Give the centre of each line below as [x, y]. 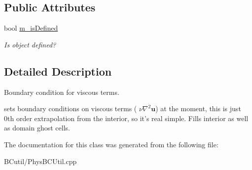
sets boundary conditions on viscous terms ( [71, 108]
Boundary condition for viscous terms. [62, 92]
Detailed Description [58, 71]
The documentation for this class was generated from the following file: [111, 144]
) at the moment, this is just [198, 108]
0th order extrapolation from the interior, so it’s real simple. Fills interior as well [126, 118]
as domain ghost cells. [37, 128]
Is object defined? [30, 44]
